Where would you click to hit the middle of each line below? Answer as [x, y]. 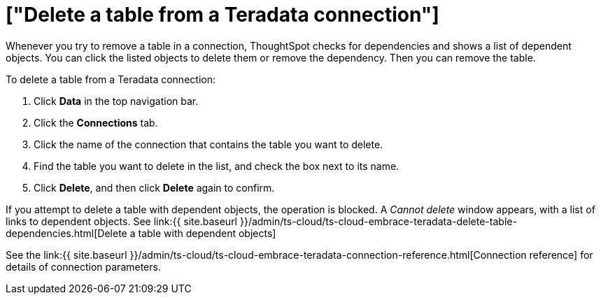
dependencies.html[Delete [66, 233]
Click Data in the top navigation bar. [116, 101]
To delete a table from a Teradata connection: [111, 79]
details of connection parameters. [83, 266]
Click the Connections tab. [96, 122]
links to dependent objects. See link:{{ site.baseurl [122, 221]
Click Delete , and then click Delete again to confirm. [154, 187]
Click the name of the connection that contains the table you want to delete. [208, 144]
